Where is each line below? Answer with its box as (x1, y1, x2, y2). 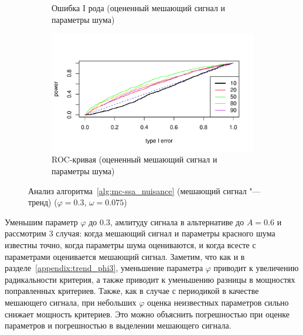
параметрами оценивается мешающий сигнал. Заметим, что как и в (5, 250, 245, 262)
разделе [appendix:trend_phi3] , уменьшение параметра (5, 262, 203, 274)
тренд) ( (28, 196, 57, 208)
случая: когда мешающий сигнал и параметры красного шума (56, 227, 275, 239)
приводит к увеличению (213, 262, 299, 274)
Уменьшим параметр (5, 215, 78, 228)
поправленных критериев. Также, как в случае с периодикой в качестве (5, 285, 259, 297)
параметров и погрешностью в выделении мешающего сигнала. (5, 319, 231, 331)
